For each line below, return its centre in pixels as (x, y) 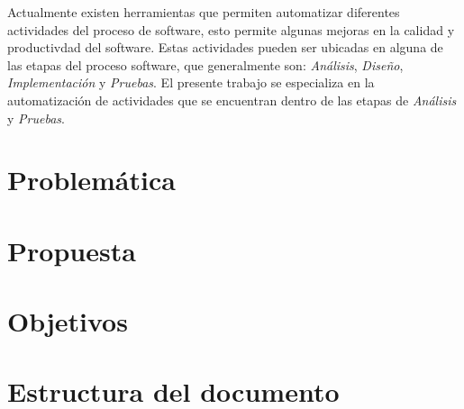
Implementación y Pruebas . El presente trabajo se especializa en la (191, 82)
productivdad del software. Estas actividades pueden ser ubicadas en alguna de (225, 47)
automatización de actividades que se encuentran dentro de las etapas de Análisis (232, 100)
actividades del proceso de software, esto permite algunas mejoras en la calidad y (231, 29)
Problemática (91, 180)
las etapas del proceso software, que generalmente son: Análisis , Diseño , (205, 64)
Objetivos (68, 321)
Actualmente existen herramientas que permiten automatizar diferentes (204, 12)
